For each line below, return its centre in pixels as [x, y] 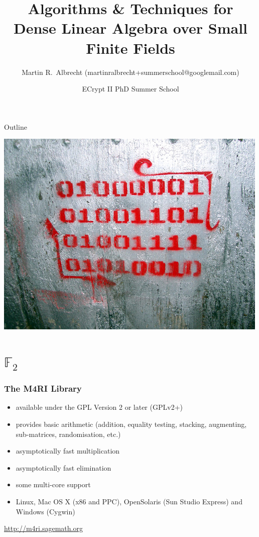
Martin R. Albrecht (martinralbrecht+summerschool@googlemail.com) [131, 72]
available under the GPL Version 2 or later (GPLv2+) [99, 407]
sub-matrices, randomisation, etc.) [68, 434]
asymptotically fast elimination [63, 467]
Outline [16, 126]
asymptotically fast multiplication [68, 451]
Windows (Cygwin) [45, 511]
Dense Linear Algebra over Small [131, 28]
